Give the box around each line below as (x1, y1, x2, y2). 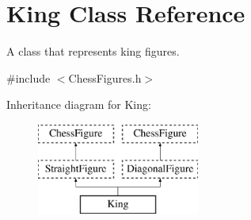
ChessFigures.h (68, 69, 142, 86)
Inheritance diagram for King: (6, 96, 151, 113)
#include (6, 69, 51, 86)
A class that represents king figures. (6, 43, 180, 60)
